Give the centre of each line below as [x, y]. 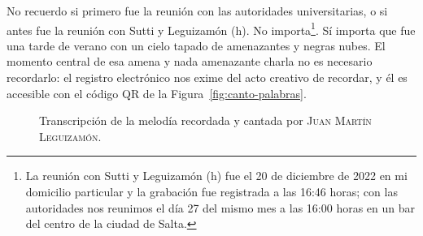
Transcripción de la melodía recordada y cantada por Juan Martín [205, 120]
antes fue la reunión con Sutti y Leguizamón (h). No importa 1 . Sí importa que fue [211, 28]
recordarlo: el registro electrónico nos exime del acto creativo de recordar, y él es [207, 77]
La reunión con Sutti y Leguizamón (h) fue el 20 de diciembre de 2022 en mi [216, 176]
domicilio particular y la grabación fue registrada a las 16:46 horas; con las [211, 191]
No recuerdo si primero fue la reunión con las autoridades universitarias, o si [197, 11]
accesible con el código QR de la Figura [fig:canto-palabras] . [157, 93]
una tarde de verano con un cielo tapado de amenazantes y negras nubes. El [196, 45]
